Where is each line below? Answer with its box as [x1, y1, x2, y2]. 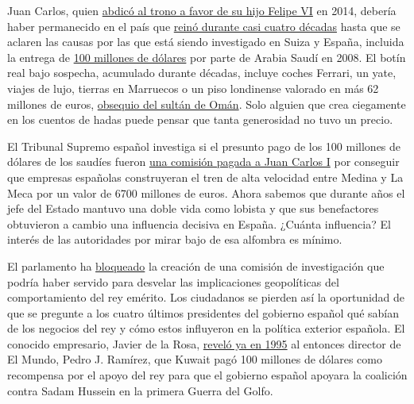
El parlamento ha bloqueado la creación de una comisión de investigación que [7, 257, 385, 274]
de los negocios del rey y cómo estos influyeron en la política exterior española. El [7, 320, 405, 337]
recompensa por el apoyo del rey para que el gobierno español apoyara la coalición [7, 367, 408, 383]
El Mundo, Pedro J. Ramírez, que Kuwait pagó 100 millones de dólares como [7, 351, 382, 367]
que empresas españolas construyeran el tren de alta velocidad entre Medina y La [7, 168, 404, 185]
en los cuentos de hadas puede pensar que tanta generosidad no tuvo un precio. [7, 111, 393, 128]
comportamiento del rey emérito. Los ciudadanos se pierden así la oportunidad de [7, 289, 405, 306]
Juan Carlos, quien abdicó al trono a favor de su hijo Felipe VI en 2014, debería [7, 2, 397, 18]
